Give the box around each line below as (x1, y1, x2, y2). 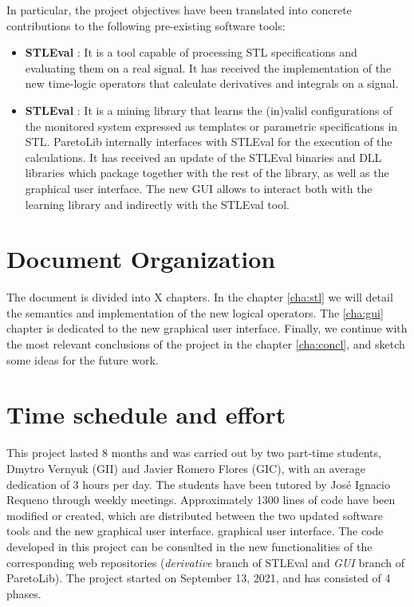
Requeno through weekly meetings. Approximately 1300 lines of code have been (6, 491, 396, 508)
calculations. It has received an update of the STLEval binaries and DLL (25, 148, 382, 165)
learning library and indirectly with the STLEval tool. (25, 195, 290, 212)
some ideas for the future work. (6, 351, 159, 368)
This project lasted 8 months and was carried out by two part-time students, (6, 444, 381, 461)
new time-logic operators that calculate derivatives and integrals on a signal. (25, 75, 399, 92)
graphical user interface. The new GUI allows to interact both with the (25, 179, 373, 196)
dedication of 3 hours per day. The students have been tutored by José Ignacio (6, 475, 390, 492)
